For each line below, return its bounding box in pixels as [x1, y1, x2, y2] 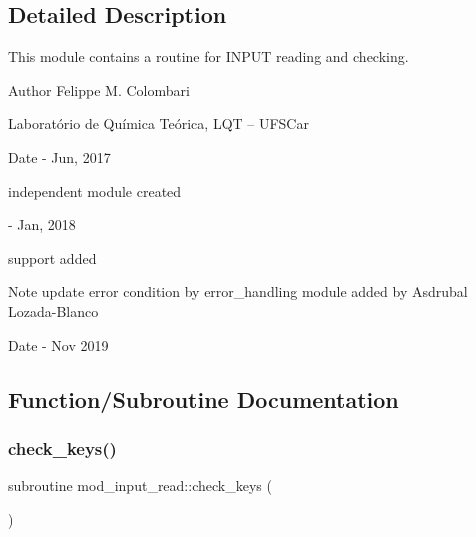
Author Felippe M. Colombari [8, 79, 190, 100]
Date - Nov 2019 [8, 334, 109, 355]
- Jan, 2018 [8, 214, 76, 235]
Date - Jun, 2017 [8, 146, 111, 167]
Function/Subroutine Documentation [8, 383, 399, 414]
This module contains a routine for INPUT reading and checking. [8, 46, 409, 67]
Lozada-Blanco [8, 300, 99, 321]
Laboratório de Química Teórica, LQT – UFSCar [8, 113, 309, 134]
